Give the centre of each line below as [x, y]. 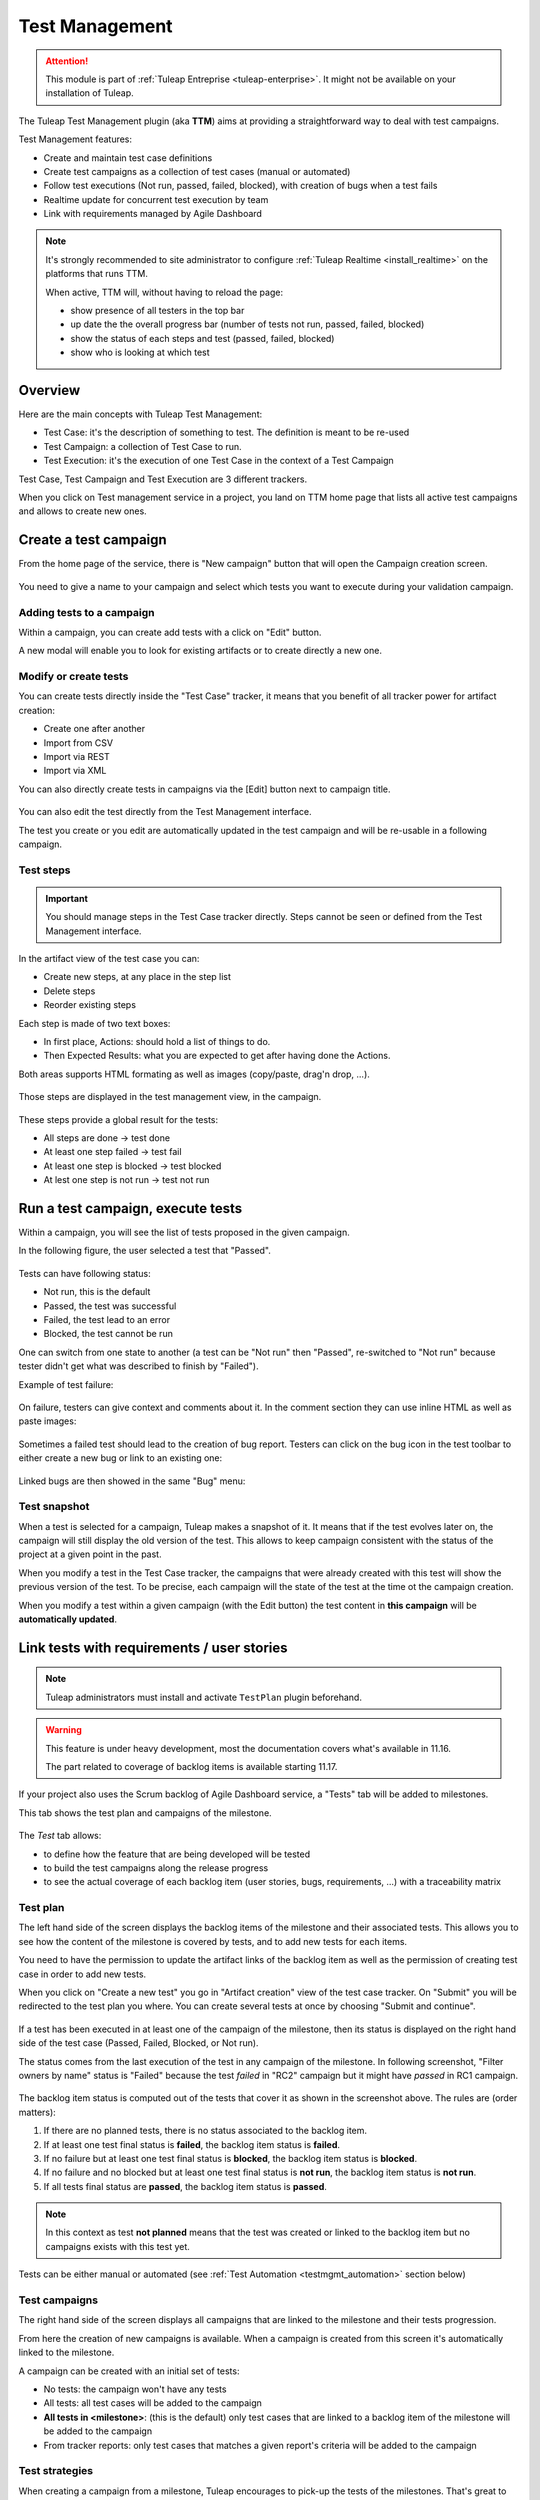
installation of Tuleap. [89, 93]
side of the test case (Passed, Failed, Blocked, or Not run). [138, 2043]
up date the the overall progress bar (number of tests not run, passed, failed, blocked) [247, 324]
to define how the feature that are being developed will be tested [176, 1854]
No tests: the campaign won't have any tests [135, 2389]
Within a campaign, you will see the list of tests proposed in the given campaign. [184, 1232]
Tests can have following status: [85, 1273]
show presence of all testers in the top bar [157, 311]
